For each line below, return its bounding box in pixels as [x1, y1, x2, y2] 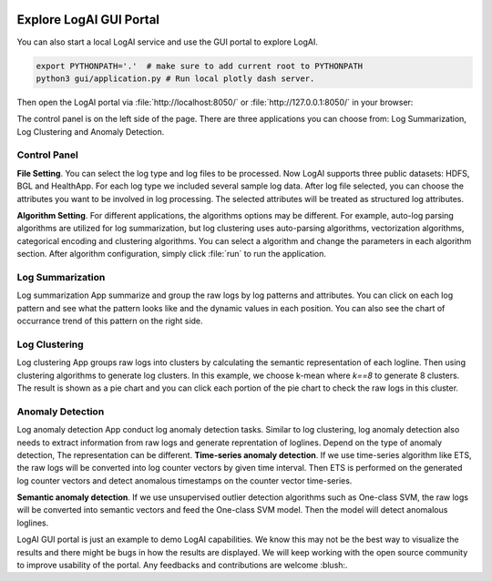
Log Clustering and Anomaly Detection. [16, 126, 165, 137]
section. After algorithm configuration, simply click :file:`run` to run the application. [16, 249, 327, 260]
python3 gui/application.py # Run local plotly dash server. [36, 73, 315, 84]
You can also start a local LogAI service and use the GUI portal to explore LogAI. [16, 36, 319, 47]
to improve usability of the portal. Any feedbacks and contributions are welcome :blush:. [16, 560, 348, 571]
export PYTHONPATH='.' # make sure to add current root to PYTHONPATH [36, 60, 364, 71]
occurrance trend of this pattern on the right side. [16, 315, 204, 327]
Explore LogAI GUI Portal [16, 12, 159, 27]
